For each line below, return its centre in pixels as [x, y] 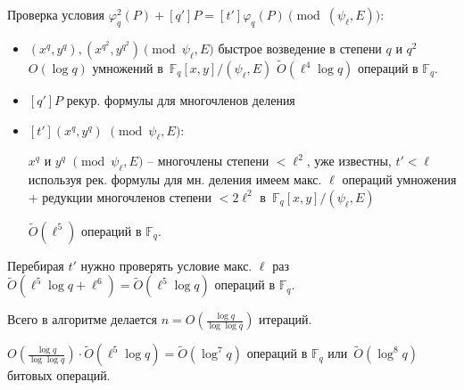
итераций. [286, 319]
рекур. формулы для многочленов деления [181, 100]
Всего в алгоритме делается [83, 319]
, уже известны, [349, 161]
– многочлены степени [208, 161]
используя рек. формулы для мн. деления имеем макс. [175, 179]
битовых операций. [59, 375]
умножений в [128, 68]
